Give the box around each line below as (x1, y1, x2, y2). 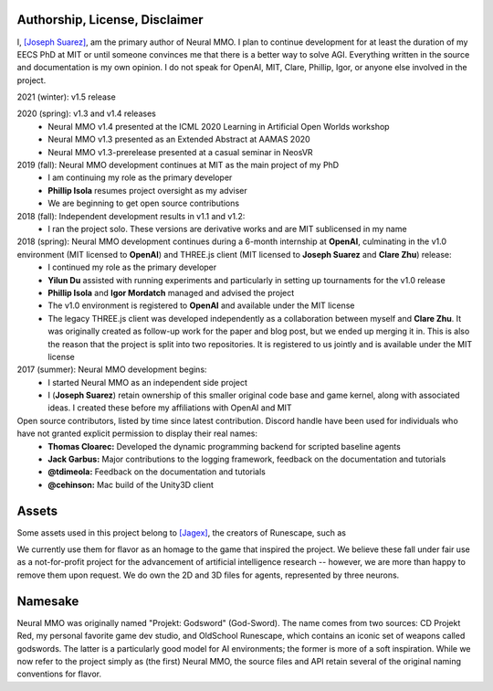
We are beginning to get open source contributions (47, 197, 240, 209)
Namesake (16, 593, 79, 609)
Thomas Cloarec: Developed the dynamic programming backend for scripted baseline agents (47, 441, 401, 452)
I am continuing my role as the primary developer (47, 172, 233, 183)
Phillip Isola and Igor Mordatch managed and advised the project (47, 287, 295, 298)
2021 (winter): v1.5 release (16, 91, 116, 102)
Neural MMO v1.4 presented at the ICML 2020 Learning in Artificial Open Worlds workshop (47, 121, 390, 132)
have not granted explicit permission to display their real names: (16, 428, 257, 439)
